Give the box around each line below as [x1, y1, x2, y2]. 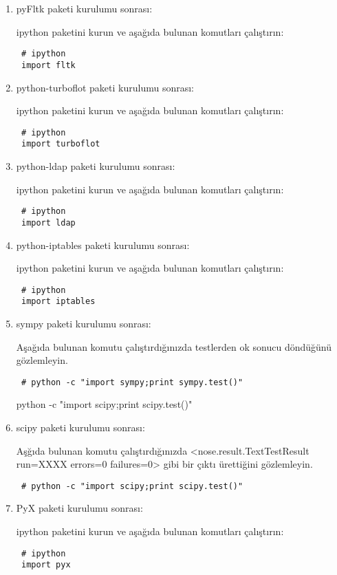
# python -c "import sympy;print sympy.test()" [21, 377, 243, 387]
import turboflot [21, 139, 100, 149]
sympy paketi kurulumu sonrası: [16, 316, 151, 330]
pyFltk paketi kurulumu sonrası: [16, 1, 153, 15]
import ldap [21, 217, 76, 228]
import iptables [21, 296, 96, 307]
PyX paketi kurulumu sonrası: [16, 501, 143, 515]
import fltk [21, 60, 76, 70]
